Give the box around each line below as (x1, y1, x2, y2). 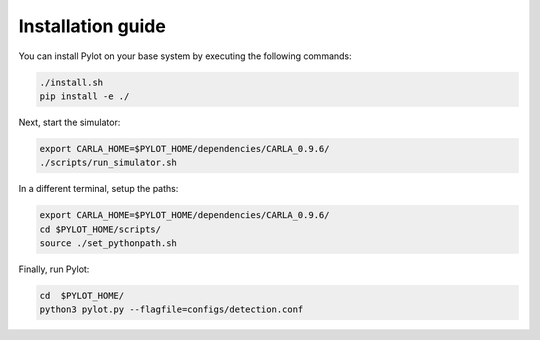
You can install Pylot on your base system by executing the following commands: (18, 50, 352, 62)
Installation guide (18, 15, 167, 37)
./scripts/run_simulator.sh (39, 157, 177, 169)
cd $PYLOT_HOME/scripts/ (39, 223, 162, 235)
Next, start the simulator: (18, 116, 121, 128)
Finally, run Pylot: (18, 263, 90, 275)
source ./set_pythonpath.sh (39, 238, 177, 249)
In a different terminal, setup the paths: (18, 183, 179, 195)
